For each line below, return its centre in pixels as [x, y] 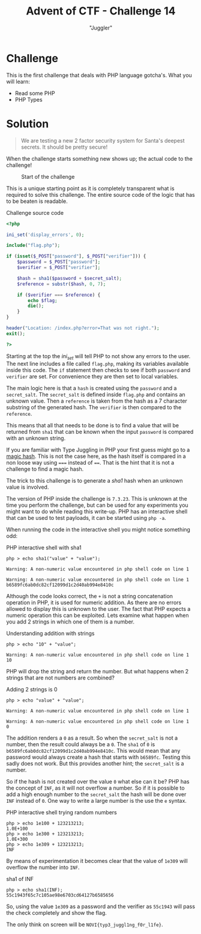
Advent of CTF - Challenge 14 [101, 11]
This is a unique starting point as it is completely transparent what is [91, 188]
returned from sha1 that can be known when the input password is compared [100, 432]
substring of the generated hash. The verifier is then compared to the [94, 407]
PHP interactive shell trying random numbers [61, 812]
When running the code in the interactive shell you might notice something [98, 530]
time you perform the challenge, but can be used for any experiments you [97, 505]
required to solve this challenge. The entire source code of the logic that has [100, 194]
